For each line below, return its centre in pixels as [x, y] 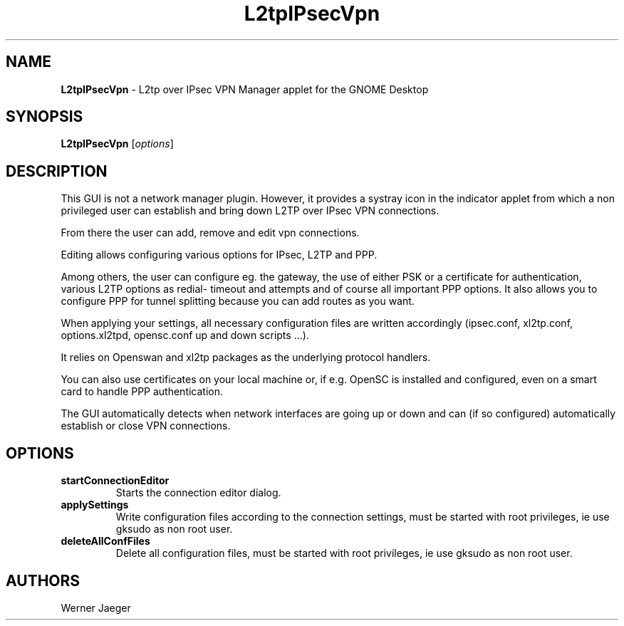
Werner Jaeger [96, 607]
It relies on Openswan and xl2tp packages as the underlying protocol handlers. [246, 358]
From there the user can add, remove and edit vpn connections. [210, 233]
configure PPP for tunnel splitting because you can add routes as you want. [238, 301]
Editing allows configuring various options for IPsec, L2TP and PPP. [219, 255]
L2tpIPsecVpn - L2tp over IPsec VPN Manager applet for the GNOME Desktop [245, 89]
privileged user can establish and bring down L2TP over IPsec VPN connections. [250, 211]
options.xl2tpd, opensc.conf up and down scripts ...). [185, 335]
